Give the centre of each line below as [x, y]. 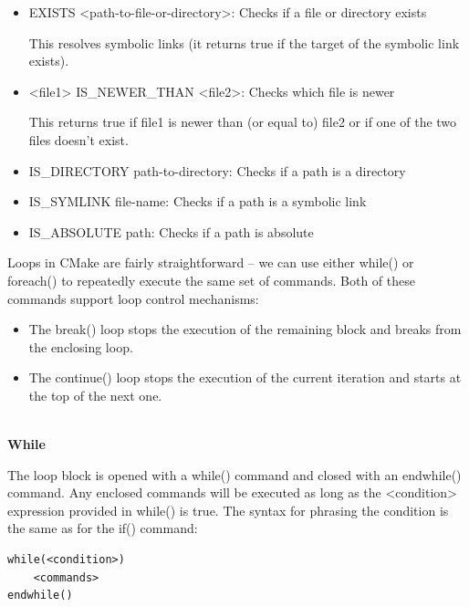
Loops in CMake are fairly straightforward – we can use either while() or [211, 262]
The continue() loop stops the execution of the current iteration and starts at [245, 377]
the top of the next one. [95, 395]
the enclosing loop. [81, 346]
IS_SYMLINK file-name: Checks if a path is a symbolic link [198, 201]
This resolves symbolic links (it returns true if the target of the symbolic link [244, 42]
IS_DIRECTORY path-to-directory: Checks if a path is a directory [217, 170]
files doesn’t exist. [78, 139]
